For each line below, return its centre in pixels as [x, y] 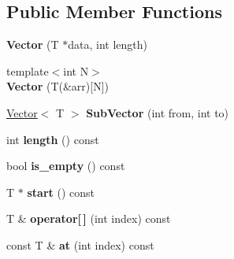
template [28, 70]
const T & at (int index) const [80, 244]
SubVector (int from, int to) [158, 112]
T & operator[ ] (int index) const [89, 218]
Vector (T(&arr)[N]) [58, 86]
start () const [61, 192]
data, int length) [108, 44]
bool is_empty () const [66, 166]
